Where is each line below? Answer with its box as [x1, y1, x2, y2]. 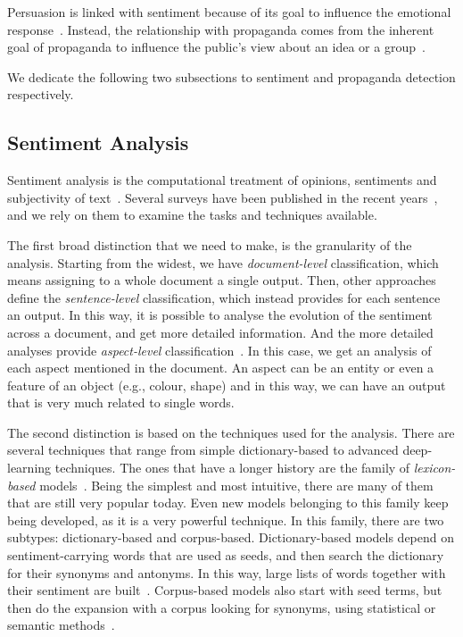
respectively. [7, 85, 74, 104]
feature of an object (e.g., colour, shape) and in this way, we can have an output [7, 375, 446, 394]
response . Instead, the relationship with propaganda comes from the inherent [7, 20, 434, 38]
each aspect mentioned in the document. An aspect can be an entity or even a [7, 358, 434, 377]
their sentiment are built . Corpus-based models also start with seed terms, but [7, 581, 442, 599]
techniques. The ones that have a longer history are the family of [54, 458, 410, 477]
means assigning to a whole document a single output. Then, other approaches [7, 271, 436, 289]
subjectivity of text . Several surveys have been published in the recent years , [7, 188, 438, 206]
